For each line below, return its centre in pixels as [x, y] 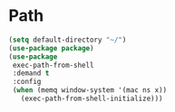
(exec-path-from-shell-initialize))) [92, 99]
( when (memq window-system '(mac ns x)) [90, 90]
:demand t [31, 73]
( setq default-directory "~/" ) [68, 40]
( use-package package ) [51, 48]
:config [27, 82]
